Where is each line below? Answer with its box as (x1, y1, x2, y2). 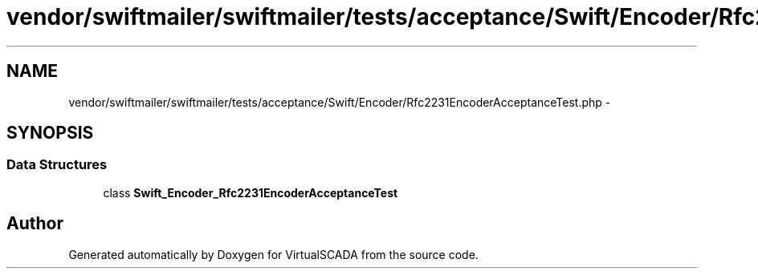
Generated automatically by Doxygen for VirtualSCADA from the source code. (68, 247, 479, 261)
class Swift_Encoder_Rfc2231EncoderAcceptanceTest (103, 185, 398, 200)
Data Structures (6, 156, 108, 173)
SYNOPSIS (6, 123, 94, 144)
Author (6, 213, 63, 234)
